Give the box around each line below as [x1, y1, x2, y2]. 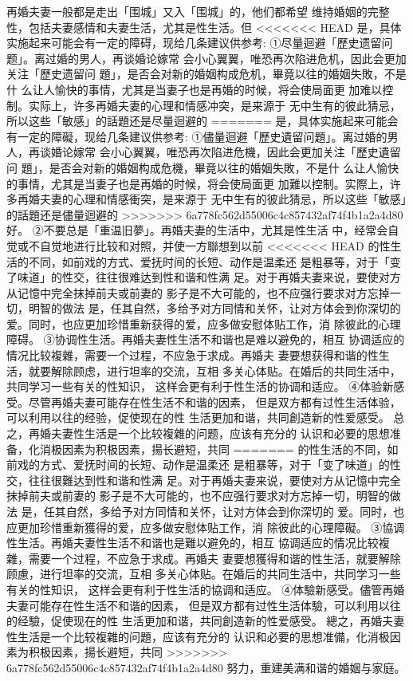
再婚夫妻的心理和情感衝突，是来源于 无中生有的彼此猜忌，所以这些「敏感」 [17, 191, 407, 207]
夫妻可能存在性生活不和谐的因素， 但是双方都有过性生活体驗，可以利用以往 [6, 596, 401, 613]
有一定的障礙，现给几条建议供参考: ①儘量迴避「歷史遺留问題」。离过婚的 [6, 128, 387, 144]
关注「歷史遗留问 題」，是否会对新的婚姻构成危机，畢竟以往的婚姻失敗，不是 [6, 65, 407, 82]
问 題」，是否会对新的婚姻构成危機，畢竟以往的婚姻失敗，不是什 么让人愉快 [6, 159, 399, 175]
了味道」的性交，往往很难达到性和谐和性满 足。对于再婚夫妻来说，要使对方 [6, 269, 401, 285]
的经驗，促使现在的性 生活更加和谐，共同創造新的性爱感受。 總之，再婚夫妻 [6, 612, 405, 629]
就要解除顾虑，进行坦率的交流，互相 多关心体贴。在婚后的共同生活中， [28, 362, 401, 379]
